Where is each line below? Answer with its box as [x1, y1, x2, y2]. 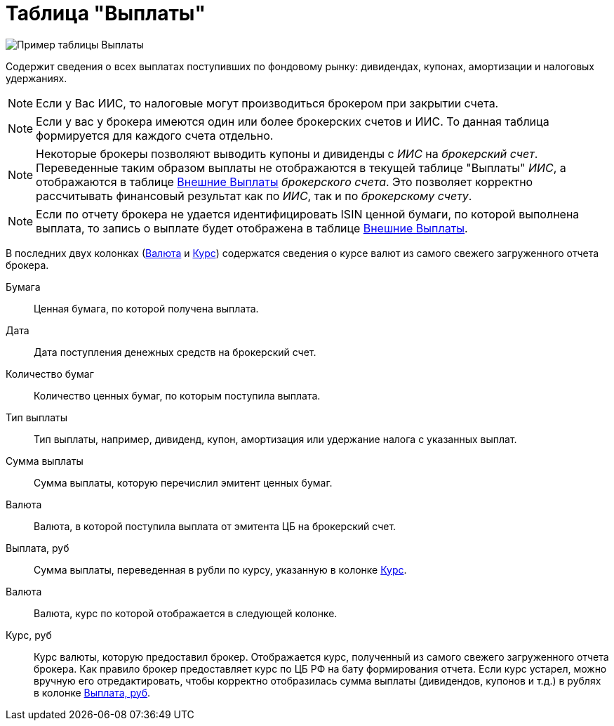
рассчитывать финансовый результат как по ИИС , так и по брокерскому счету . [36, 188, 472, 203]
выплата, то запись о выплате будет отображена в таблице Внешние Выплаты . [36, 220, 468, 235]
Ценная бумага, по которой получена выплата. [34, 302, 259, 315]
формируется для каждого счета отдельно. [36, 128, 274, 143]
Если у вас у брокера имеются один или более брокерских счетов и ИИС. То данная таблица [36, 114, 549, 128]
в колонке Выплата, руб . [34, 686, 151, 699]
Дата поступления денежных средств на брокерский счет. [34, 345, 316, 358]
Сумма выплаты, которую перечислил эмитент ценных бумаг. [34, 476, 333, 489]
